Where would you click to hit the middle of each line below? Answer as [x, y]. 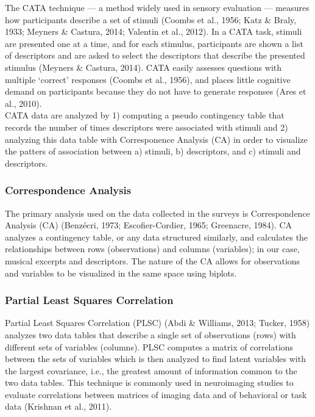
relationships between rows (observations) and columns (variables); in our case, [152, 249]
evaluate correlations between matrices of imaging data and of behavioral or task [156, 394]
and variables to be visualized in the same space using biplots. [121, 273]
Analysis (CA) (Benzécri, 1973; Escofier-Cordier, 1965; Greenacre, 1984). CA [149, 225]
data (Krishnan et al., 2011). [58, 406]
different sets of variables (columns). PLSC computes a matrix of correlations [149, 346]
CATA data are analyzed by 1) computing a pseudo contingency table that [145, 115]
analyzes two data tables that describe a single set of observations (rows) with [150, 334]
